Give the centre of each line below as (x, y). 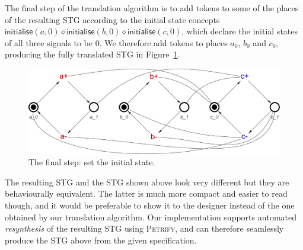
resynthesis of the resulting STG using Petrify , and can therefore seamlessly (144, 228)
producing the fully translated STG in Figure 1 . (93, 54)
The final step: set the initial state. (92, 162)
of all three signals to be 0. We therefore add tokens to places (116, 42)
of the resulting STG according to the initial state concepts (112, 19)
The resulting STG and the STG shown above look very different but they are (147, 182)
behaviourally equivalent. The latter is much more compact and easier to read (146, 193)
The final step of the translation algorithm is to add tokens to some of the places (152, 8)
